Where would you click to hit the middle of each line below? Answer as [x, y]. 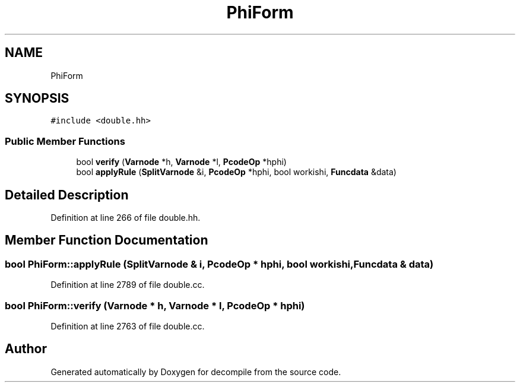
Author [26, 349]
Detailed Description [67, 195]
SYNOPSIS [37, 99]
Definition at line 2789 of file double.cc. [128, 285]
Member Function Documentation [107, 240]
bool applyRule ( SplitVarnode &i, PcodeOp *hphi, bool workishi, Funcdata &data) [236, 172]
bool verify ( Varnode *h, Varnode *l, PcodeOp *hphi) [181, 162]
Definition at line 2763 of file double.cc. [128, 326]
